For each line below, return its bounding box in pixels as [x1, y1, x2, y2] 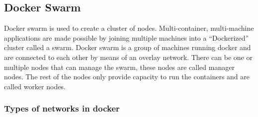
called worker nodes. [4, 81, 66, 91]
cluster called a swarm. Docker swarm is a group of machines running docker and [4, 42, 251, 53]
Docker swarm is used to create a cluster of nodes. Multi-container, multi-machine [4, 23, 254, 33]
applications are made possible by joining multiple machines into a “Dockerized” [4, 32, 249, 43]
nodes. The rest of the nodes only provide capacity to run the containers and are [4, 71, 250, 82]
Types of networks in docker [4, 102, 120, 115]
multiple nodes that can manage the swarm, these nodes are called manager [4, 61, 235, 72]
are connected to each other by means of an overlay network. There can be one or [4, 52, 253, 62]
